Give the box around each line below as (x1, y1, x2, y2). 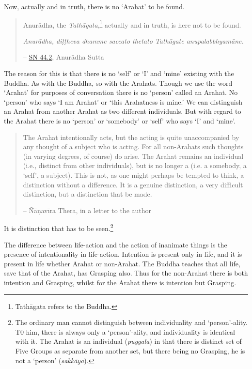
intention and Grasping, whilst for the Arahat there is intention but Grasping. (4, 277, 236, 287)
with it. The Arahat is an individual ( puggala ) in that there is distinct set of (15, 336, 242, 346)
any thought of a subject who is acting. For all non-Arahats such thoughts (23, 141, 244, 152)
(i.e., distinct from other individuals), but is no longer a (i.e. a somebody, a (23, 160, 247, 170)
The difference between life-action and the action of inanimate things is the (4, 239, 227, 249)
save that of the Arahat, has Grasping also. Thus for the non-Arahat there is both (4, 268, 248, 278)
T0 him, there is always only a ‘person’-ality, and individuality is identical (15, 326, 235, 337)
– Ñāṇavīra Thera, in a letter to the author (23, 205, 152, 215)
